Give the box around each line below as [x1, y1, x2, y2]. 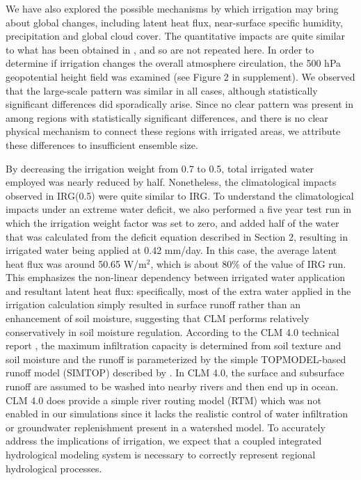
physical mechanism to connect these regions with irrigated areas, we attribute [6, 124, 341, 138]
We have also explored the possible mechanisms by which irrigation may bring [6, 1, 339, 15]
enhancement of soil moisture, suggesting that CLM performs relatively [6, 311, 310, 326]
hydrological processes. [6, 461, 102, 475]
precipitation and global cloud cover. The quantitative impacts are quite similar [6, 29, 345, 43]
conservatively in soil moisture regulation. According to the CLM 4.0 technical [6, 324, 339, 339]
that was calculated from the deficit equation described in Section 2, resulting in [6, 229, 348, 243]
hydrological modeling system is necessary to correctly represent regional [6, 447, 316, 461]
